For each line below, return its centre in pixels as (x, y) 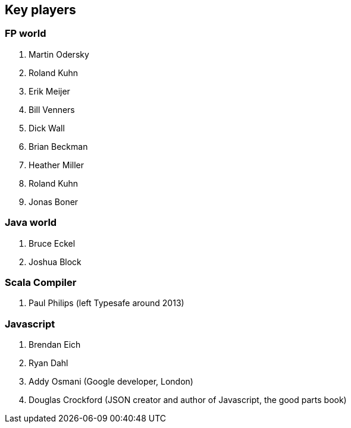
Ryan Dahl (48, 363)
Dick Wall (47, 128)
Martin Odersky (59, 54)
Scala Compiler (41, 282)
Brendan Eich (55, 345)
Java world (31, 223)
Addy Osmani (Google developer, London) (111, 382)
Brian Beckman (58, 146)
